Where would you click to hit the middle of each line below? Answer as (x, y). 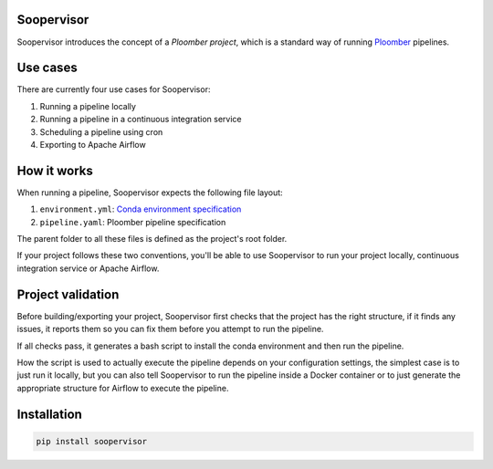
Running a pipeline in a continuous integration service (141, 120)
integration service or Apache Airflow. (88, 268)
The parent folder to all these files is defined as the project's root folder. (152, 239)
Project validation (68, 294)
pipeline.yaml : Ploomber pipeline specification (133, 222)
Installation (49, 414)
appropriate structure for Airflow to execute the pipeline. (123, 388)
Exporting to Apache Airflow (93, 144)
